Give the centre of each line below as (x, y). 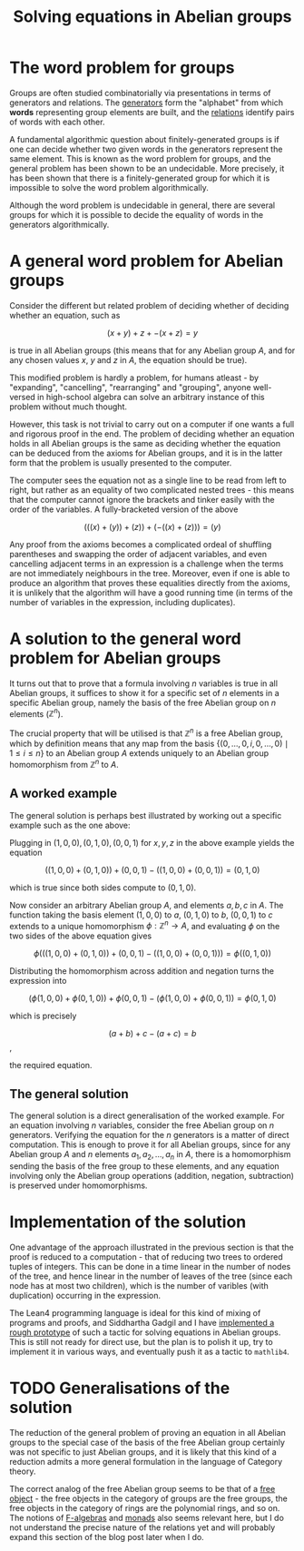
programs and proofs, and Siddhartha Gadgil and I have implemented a (142, 1322)
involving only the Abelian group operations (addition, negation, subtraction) (152, 1175)
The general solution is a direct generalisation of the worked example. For (147, 1116)
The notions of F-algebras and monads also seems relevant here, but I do (147, 1517)
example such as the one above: (70, 825)
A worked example (64, 794)
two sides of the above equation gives (81, 936)
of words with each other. (57, 122)
